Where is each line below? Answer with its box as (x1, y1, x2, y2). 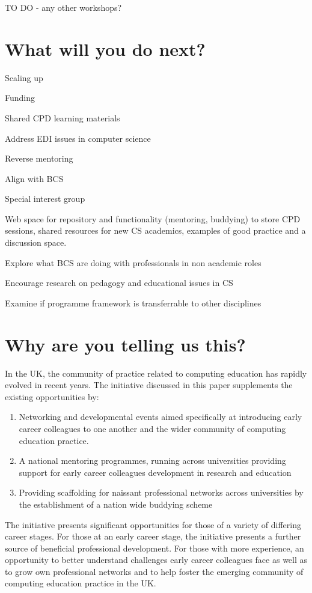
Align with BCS (5, 172, 64, 184)
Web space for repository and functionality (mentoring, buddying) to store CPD (5, 212, 301, 225)
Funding (5, 91, 35, 104)
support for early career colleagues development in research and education (19, 466, 292, 478)
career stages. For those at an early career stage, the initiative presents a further (5, 530, 301, 543)
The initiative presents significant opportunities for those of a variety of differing (5, 518, 301, 531)
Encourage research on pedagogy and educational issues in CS (5, 276, 233, 289)
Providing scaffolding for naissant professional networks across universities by (19, 486, 304, 499)
